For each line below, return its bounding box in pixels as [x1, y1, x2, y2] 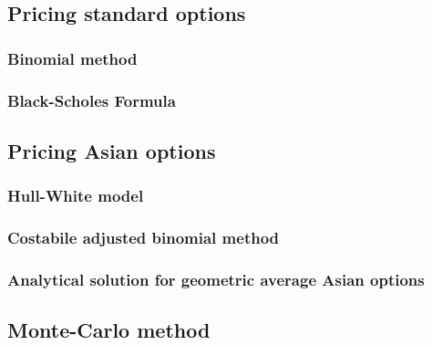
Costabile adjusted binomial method [7, 226, 280, 249]
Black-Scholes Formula [7, 89, 176, 111]
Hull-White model [7, 184, 144, 207]
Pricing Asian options [7, 136, 216, 164]
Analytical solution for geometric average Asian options [7, 267, 425, 290]
